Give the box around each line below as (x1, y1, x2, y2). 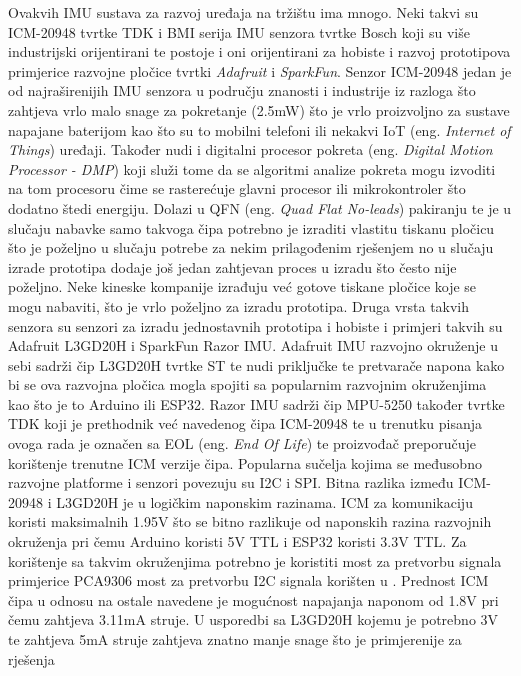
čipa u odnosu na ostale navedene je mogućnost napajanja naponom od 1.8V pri (8, 589, 499, 610)
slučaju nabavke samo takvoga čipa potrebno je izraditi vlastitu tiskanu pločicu (8, 217, 495, 238)
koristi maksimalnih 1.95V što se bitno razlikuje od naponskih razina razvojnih (8, 511, 492, 532)
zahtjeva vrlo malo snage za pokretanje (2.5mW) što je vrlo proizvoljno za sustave (8, 99, 510, 120)
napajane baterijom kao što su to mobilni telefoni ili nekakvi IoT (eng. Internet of (8, 119, 511, 140)
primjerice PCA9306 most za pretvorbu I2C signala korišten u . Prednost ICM (8, 570, 489, 591)
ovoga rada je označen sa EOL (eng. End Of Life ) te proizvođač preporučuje (8, 433, 476, 454)
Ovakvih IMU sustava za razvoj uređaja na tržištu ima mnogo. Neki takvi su (8, 2, 479, 22)
